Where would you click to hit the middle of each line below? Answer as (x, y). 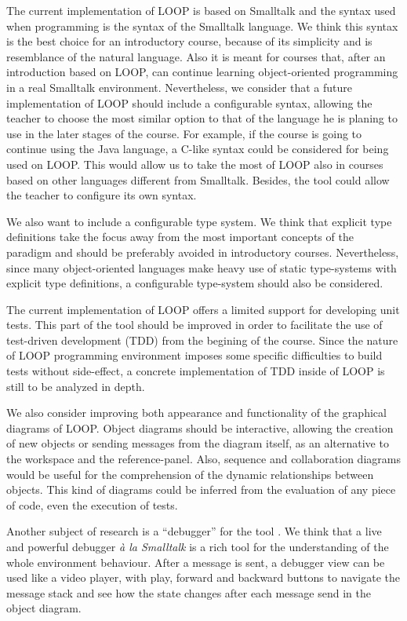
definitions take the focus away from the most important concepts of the (180, 237)
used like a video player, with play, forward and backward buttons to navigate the (203, 577)
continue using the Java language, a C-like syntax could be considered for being (198, 149)
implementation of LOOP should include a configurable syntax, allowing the (189, 102)
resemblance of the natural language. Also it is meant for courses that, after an (196, 56)
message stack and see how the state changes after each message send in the (189, 592)
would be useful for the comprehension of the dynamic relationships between (190, 474)
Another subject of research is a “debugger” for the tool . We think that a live (194, 531)
